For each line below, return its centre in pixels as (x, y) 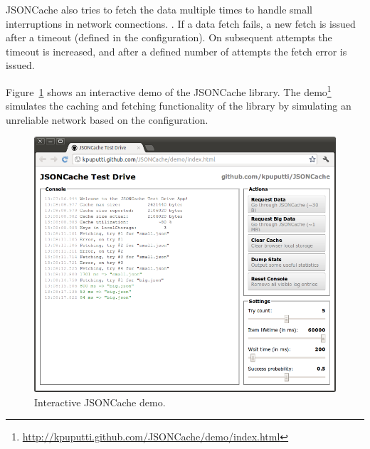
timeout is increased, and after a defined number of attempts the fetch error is (176, 51)
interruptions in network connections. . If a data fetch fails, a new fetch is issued (181, 23)
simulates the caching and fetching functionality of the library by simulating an (179, 106)
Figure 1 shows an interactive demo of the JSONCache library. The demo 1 (169, 90)
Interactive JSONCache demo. (100, 402)
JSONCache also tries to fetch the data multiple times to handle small (159, 9)
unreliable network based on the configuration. (107, 119)
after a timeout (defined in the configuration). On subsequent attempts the (169, 37)
